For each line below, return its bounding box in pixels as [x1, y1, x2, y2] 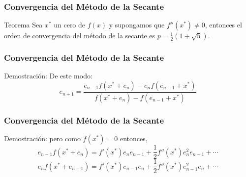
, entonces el [205, 20, 242, 30]
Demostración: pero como [4, 133, 81, 144]
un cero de [54, 20, 86, 30]
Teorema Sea [4, 20, 43, 30]
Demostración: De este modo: [4, 71, 92, 81]
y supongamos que [109, 20, 165, 30]
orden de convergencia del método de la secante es [4, 30, 155, 41]
